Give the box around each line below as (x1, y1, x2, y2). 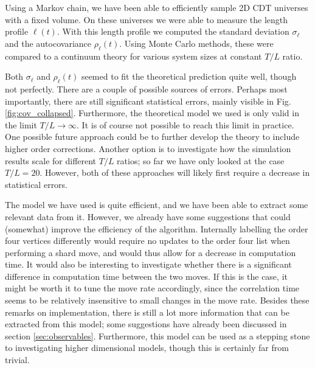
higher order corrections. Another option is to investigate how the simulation (5, 142, 291, 154)
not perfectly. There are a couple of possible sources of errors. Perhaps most (5, 82, 288, 95)
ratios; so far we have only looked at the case (117, 154, 285, 167)
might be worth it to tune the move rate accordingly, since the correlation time (5, 282, 300, 294)
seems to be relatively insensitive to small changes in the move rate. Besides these (5, 294, 310, 307)
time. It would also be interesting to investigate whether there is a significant (5, 258, 292, 271)
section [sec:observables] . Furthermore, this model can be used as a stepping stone (5, 329, 310, 342)
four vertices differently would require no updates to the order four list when (5, 234, 290, 247)
